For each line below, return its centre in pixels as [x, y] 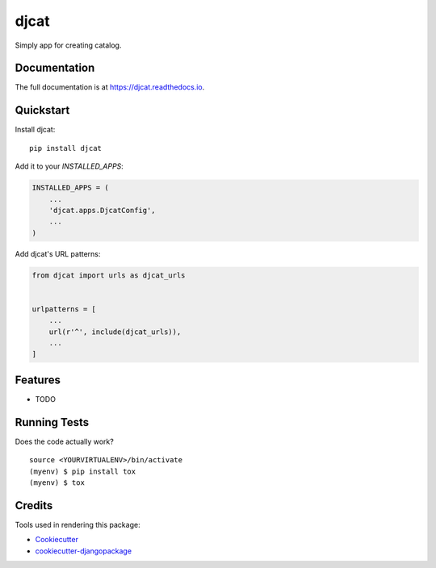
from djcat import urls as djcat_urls [109, 275]
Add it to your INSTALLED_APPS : [69, 166]
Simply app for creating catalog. [68, 45]
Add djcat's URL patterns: [58, 253]
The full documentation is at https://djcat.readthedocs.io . [110, 87]
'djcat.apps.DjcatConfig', [103, 210]
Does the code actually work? [65, 441]
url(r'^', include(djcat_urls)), [115, 332]
